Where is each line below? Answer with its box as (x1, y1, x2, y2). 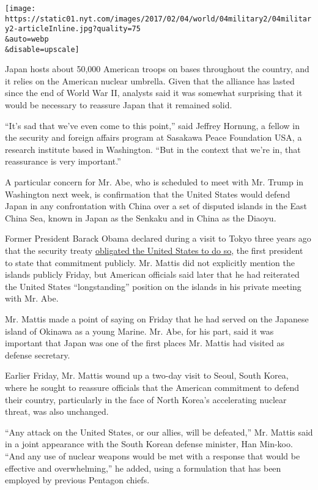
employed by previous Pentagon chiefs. (5, 473, 150, 486)
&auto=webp (5, 34, 49, 43)
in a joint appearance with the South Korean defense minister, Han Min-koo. (5, 437, 293, 450)
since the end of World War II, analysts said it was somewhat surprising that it (5, 86, 303, 99)
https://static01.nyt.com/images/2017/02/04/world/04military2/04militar (5, 14, 312, 23)
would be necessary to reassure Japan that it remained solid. (5, 98, 232, 111)
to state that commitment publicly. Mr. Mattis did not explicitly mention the (5, 256, 295, 269)
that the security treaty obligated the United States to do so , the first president (5, 244, 303, 256)
